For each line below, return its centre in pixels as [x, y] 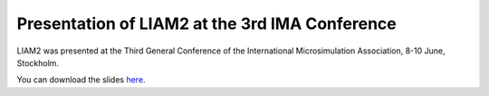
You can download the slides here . [81, 80]
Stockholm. [38, 62]
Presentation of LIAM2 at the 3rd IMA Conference [207, 24]
